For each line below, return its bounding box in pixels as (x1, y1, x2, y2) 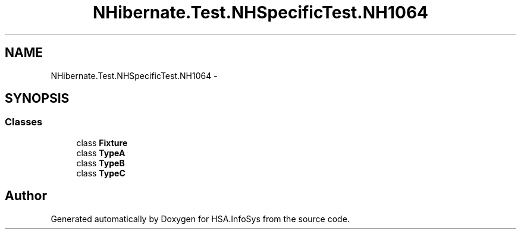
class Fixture (76, 137, 128, 148)
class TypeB (76, 157, 125, 168)
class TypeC (76, 167, 125, 178)
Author (5, 188, 47, 204)
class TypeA (76, 147, 125, 158)
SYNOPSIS (5, 91, 70, 106)
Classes (5, 116, 43, 128)
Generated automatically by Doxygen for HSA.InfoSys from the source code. (51, 213, 350, 224)
